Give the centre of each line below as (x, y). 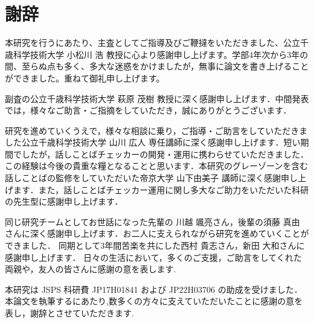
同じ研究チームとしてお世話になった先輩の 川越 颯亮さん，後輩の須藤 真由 (152, 221)
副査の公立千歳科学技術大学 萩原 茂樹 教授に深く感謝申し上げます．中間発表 (157, 98)
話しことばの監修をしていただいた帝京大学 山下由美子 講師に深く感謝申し (151, 178)
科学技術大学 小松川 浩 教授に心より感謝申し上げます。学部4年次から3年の (161, 54)
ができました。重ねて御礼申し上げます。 (85, 78)
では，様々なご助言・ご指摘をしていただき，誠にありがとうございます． (148, 110)
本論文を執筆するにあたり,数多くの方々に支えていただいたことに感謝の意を (154, 301)
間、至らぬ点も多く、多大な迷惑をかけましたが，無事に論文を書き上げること (157, 66)
